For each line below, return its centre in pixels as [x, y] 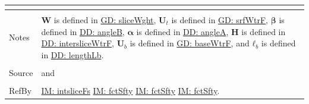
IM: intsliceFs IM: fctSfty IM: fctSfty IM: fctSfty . [130, 90]
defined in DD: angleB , [83, 31]
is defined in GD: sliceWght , [105, 20]
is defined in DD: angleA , [182, 31]
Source [21, 72]
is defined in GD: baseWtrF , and [190, 43]
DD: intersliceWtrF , [78, 43]
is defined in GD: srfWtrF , [220, 20]
